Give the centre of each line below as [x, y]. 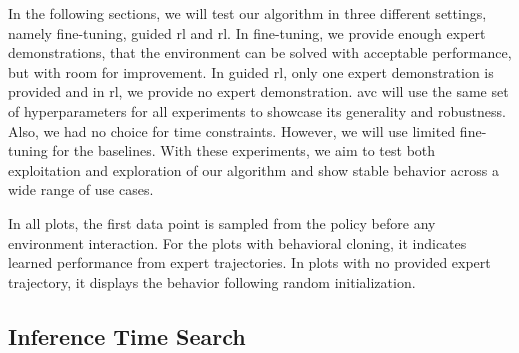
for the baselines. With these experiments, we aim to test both [244, 150]
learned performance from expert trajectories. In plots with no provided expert [249, 262]
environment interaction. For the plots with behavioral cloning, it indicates [237, 242]
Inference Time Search [127, 335]
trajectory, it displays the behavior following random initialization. [212, 281]
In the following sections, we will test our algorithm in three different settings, [247, 13]
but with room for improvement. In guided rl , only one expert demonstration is [251, 71]
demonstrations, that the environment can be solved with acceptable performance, [260, 52]
